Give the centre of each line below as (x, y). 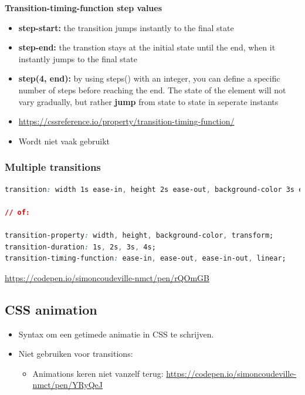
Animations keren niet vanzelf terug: (98, 373)
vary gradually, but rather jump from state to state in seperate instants (148, 101)
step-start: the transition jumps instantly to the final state (126, 27)
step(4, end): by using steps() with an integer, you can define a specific (149, 78)
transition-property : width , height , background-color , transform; (139, 235)
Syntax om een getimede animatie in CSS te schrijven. (116, 334)
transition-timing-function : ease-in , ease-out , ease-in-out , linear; (145, 259)
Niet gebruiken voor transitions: (76, 354)
